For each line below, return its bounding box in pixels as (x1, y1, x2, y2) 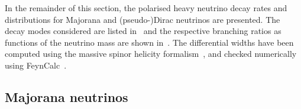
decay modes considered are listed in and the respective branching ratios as (5, 25, 281, 37)
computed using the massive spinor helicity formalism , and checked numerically (5, 47, 297, 60)
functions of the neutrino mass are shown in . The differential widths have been (5, 36, 294, 48)
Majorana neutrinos (5, 87, 128, 105)
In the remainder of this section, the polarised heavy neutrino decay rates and (5, 2, 287, 13)
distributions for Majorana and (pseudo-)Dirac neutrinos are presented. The (5, 13, 280, 25)
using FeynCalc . (5, 59, 67, 71)
